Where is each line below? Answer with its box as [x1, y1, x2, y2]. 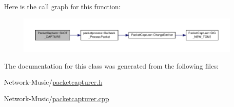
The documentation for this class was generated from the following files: [4, 60, 219, 71]
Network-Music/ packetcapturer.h [4, 77, 102, 87]
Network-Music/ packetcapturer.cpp [4, 93, 109, 103]
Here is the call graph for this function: [4, 1, 121, 11]
